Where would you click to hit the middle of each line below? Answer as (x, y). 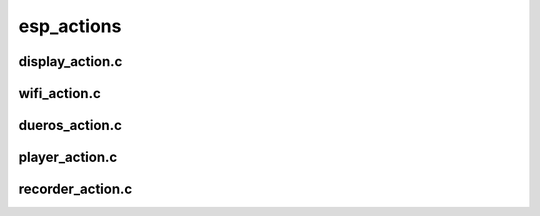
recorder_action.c (75, 189)
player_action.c (68, 157)
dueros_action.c (70, 125)
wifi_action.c (60, 93)
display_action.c (70, 61)
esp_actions (70, 26)
